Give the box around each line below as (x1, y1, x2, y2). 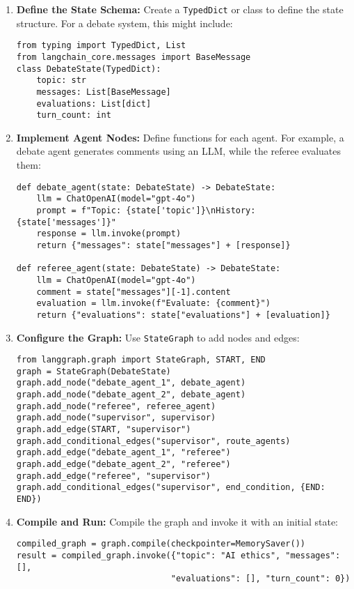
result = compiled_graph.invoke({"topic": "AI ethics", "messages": (16, 550, 341, 560)
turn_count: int (36, 110, 111, 121)
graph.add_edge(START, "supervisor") (16, 424, 191, 435)
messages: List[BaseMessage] (36, 86, 171, 97)
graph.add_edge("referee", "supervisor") (16, 471, 211, 481)
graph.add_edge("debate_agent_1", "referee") (16, 448, 231, 458)
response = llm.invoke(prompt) (36, 229, 182, 239)
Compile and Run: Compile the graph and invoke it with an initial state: (16, 514, 339, 528)
